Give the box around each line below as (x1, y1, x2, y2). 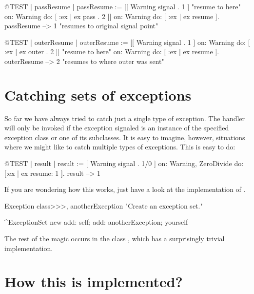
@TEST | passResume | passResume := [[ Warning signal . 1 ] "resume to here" (4, 1, 241, 11)
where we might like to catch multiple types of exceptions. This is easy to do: (4, 142, 235, 152)
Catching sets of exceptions (4, 84, 192, 105)
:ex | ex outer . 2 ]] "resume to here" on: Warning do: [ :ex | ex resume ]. (4, 46, 219, 57)
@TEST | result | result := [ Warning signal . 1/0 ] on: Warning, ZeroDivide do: (4, 158, 244, 168)
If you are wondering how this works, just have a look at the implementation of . (4, 184, 246, 194)
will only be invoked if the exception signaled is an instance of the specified (4, 123, 229, 133)
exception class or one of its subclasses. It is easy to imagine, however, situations (4, 132, 245, 142)
